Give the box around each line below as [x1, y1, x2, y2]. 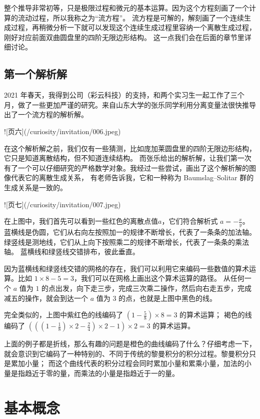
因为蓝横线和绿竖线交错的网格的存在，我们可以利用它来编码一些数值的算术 [4, 263, 249, 273]
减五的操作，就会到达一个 [4, 292, 88, 303]
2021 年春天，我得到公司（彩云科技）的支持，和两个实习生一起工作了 [4, 90, 230, 100]
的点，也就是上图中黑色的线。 [118, 292, 217, 303]
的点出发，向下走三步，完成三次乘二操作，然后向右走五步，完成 [41, 282, 252, 293]
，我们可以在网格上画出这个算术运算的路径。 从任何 [74, 273, 244, 283]
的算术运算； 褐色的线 [179, 309, 252, 320]
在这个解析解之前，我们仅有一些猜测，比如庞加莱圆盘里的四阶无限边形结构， [4, 143, 256, 153]
